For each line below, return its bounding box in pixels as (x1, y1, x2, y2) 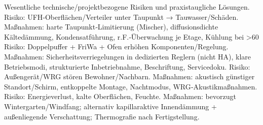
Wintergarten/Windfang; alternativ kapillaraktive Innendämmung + (4, 101, 217, 111)
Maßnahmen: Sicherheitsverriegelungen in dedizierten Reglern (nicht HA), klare (4, 51, 251, 61)
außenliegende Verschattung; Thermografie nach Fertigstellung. (4, 111, 200, 121)
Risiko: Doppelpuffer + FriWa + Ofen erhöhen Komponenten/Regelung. (4, 41, 229, 52)
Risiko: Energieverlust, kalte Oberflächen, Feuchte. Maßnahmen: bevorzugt (4, 91, 236, 102)
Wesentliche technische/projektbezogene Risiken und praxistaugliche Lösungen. (4, 2, 250, 12)
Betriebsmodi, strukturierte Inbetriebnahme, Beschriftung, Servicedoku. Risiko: (4, 61, 250, 72)
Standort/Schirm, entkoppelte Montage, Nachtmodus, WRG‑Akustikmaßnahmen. (4, 81, 257, 91)
